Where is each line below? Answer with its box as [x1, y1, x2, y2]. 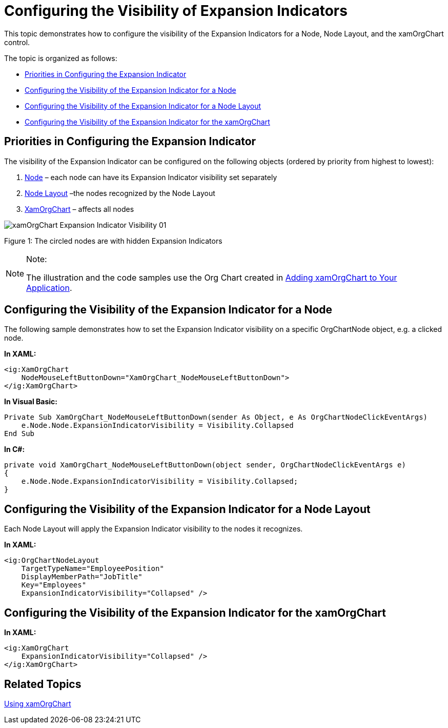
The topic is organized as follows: [4, 53, 117, 63]
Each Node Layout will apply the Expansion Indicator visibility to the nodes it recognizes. [4, 524, 303, 534]
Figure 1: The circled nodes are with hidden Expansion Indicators [4, 236, 222, 245]
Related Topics [4, 677, 82, 691]
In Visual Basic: [4, 397, 57, 406]
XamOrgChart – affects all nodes [25, 204, 134, 213]
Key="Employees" [21, 581, 87, 589]
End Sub [4, 429, 35, 438]
